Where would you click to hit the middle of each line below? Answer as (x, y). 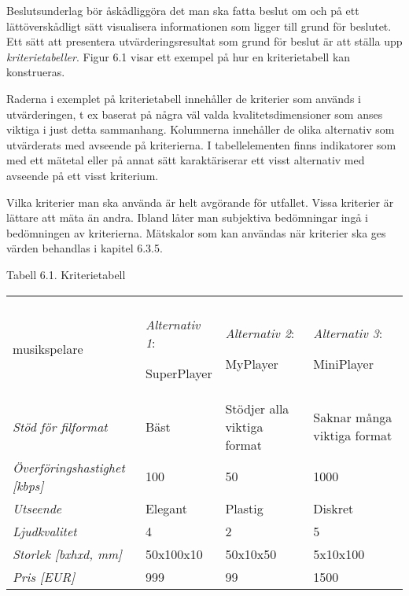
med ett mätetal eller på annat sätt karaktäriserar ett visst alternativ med (186, 160)
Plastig (244, 508)
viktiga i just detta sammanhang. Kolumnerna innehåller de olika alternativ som (201, 129)
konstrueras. (36, 72)
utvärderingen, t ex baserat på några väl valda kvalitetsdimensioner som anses (195, 114)
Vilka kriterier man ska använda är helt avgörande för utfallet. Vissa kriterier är (200, 202)
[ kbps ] (28, 485)
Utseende (37, 508)
